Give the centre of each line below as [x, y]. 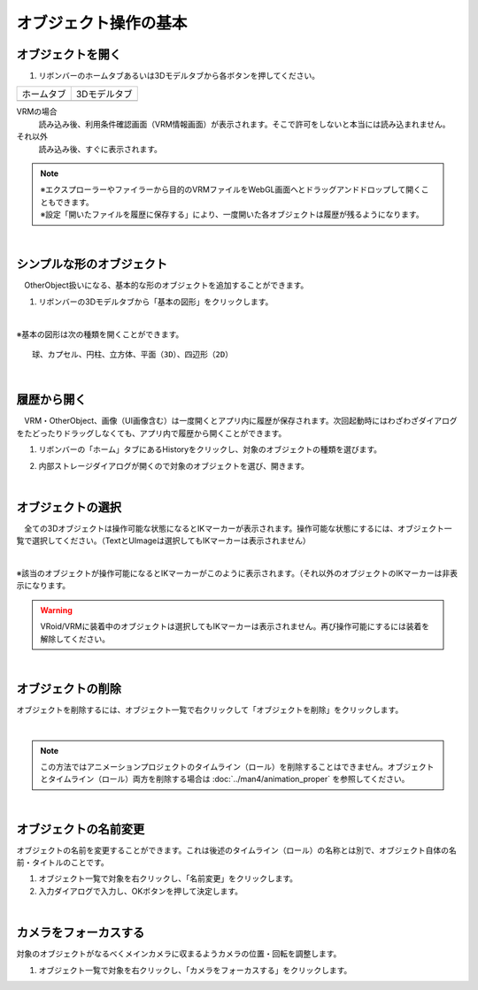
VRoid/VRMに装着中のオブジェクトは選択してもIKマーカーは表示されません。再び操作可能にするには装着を [235, 626]
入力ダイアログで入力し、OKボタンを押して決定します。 [141, 891]
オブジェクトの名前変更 [81, 829]
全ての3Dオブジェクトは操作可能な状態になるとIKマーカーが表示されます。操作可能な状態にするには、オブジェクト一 [238, 528]
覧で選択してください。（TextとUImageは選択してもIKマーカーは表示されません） [164, 541]
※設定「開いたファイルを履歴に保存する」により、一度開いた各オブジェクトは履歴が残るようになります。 [232, 215]
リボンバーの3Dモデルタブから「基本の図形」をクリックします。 [156, 302]
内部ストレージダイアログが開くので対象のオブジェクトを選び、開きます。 [174, 465]
